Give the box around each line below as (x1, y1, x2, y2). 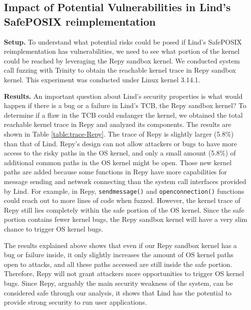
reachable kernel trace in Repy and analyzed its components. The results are (4, 119, 232, 129)
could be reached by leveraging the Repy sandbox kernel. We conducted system (4, 55, 240, 65)
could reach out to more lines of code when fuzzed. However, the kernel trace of (4, 195, 241, 205)
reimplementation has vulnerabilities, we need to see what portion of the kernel (4, 46, 240, 56)
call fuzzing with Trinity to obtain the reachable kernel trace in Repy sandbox (4, 65, 236, 75)
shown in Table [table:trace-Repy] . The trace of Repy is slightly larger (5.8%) (4, 128, 234, 139)
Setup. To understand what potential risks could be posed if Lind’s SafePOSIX (4, 36, 242, 46)
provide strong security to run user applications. (4, 297, 147, 307)
